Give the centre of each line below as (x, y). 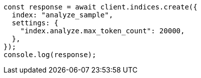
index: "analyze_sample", (62, 15)
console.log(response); (50, 55)
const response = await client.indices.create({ (100, 7)
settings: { (35, 23)
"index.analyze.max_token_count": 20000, (102, 31)
